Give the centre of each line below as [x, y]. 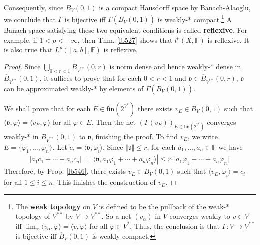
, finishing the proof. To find [135, 136]
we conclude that [30, 19]
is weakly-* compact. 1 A [195, 18]
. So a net [116, 216]
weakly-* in [21, 136]
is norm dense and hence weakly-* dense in [175, 67]
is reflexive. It [228, 40]
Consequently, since [34, 7]
